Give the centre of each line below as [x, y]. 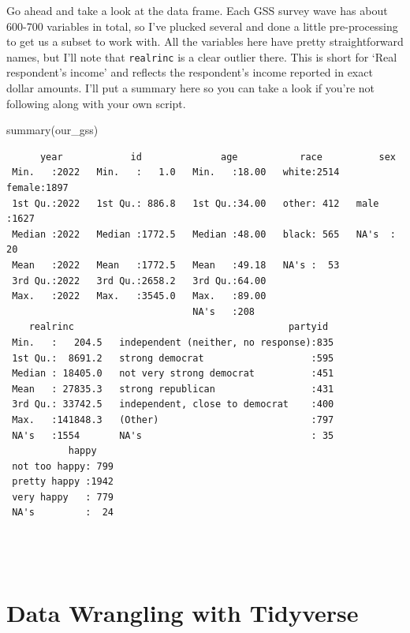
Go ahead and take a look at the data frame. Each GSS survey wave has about [197, 10]
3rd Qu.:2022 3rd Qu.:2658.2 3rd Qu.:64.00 [139, 281]
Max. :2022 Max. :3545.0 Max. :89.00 [139, 296]
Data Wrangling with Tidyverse [183, 613]
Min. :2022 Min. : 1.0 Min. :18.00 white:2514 [176, 172]
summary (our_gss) [52, 130]
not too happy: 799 [63, 466]
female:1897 [37, 188]
